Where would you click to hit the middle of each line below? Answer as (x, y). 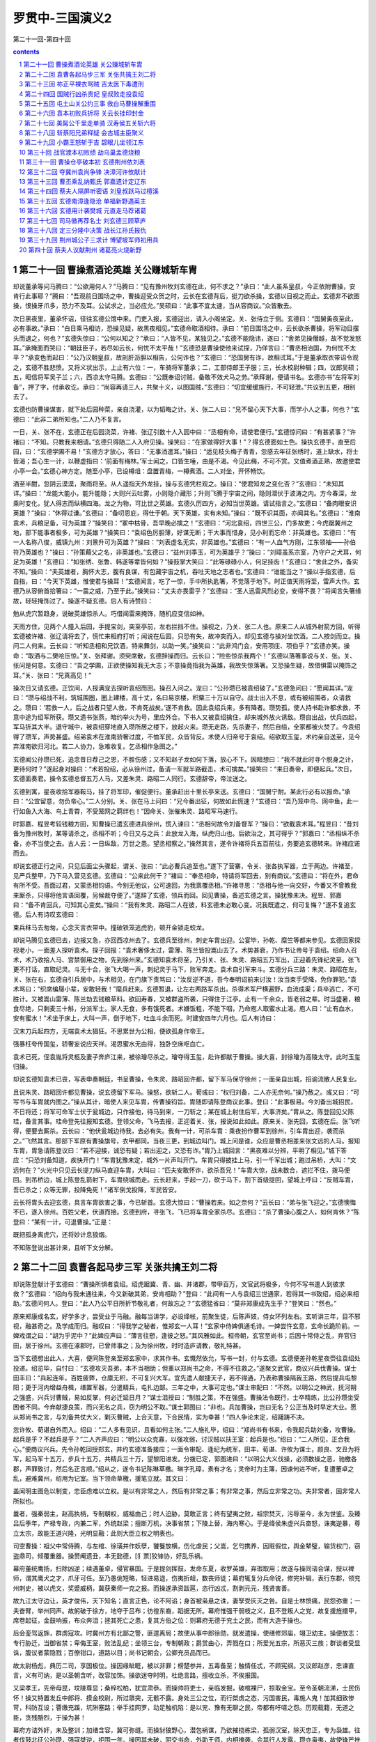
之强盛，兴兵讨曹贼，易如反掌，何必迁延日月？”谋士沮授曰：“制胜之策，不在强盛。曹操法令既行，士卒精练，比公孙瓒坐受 (186, 1397)
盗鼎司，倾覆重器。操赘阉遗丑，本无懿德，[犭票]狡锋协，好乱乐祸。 (110, 1556)
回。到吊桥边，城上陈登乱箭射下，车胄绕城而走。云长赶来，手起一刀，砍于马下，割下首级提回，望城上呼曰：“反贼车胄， (185, 1180)
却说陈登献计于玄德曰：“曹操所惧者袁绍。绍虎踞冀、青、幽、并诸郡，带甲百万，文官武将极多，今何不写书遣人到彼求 (179, 1284)
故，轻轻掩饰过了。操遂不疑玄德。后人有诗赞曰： (83, 601)
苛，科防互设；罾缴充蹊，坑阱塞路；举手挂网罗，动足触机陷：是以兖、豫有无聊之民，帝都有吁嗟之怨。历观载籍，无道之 (183, 1708)
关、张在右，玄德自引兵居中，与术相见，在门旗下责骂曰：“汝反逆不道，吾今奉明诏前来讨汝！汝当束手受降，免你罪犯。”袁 (185, 979)
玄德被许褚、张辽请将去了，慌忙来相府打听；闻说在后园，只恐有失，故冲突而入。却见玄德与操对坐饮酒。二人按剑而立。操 (187, 636)
